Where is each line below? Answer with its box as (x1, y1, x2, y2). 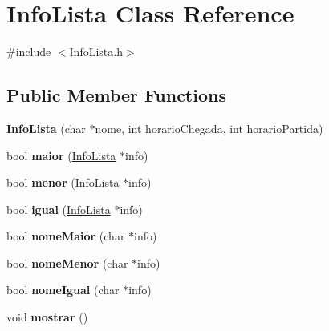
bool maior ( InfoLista (6, 147, 116, 163)
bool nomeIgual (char (6, 281, 120, 298)
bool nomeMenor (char (6, 254, 128, 271)
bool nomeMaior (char (6, 228, 125, 244)
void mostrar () (6, 309, 88, 325)
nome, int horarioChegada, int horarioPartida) (95, 119, 323, 136)
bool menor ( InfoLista (6, 174, 120, 191)
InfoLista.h (69, 43, 123, 60)
